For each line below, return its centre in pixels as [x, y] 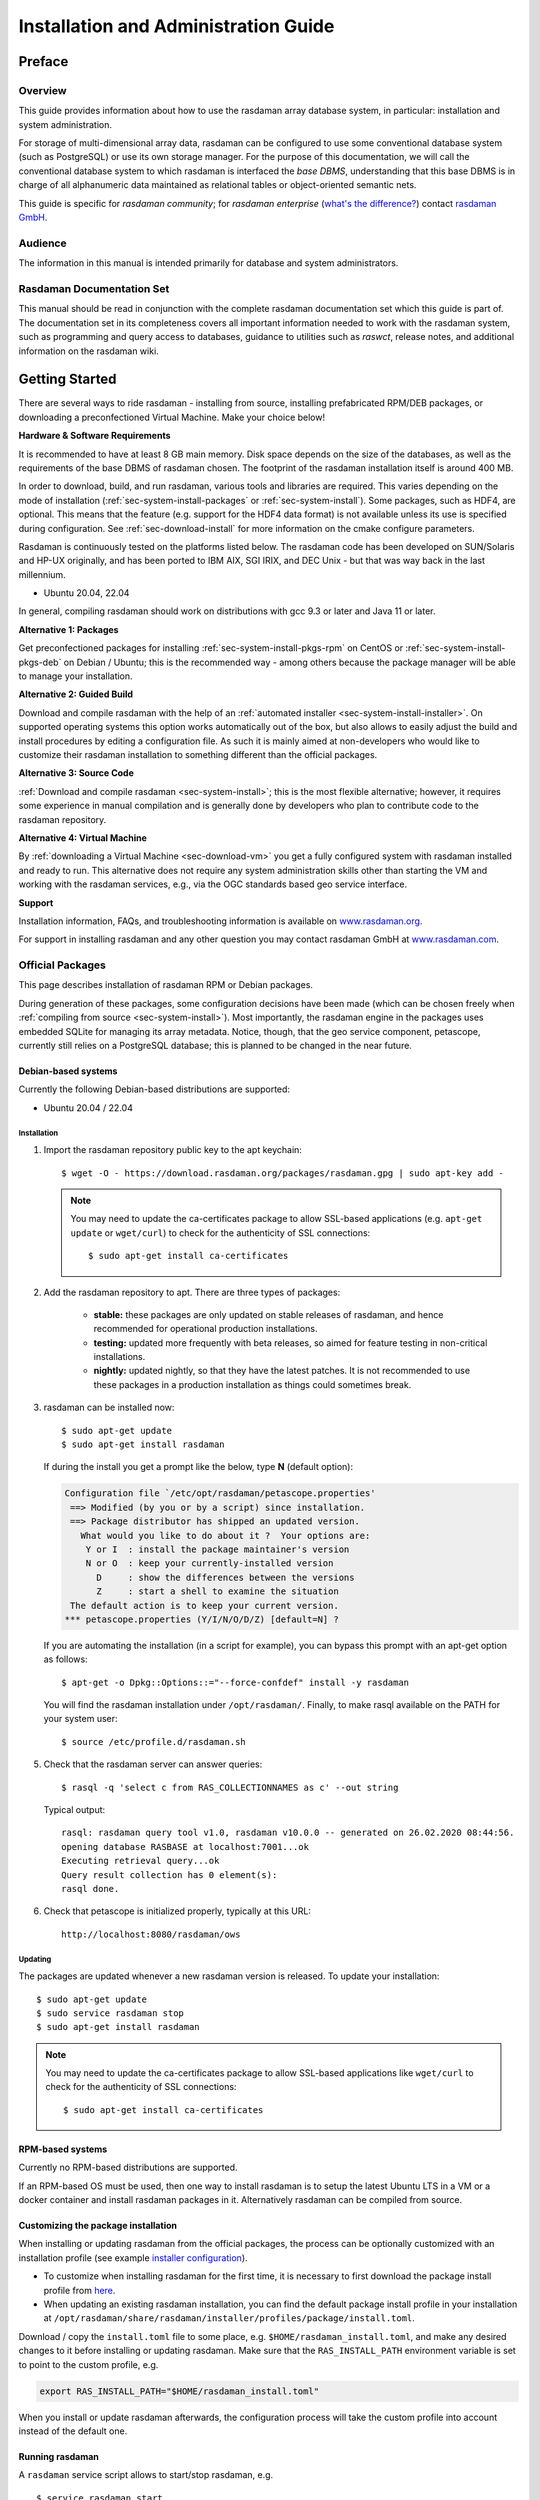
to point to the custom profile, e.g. [88, 2364]
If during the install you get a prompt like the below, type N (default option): [198, 1467]
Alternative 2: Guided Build [76, 694]
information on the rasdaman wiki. [88, 351]
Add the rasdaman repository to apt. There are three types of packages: [192, 1292]
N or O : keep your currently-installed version [209, 1563]
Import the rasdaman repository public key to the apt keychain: [172, 1150]
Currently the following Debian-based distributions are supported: [154, 1089]
